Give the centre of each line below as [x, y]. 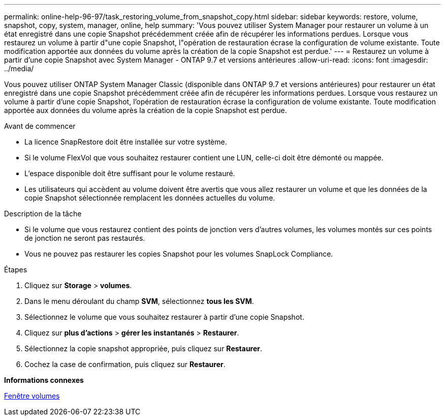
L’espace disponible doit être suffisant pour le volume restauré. [130, 173]
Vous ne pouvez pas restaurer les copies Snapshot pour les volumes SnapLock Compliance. [179, 254]
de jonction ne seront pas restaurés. [85, 238]
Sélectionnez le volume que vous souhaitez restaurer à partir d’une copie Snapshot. [164, 317]
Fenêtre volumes [32, 396]
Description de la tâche [43, 214]
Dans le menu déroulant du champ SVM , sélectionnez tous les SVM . [139, 301]
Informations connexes [44, 380]
